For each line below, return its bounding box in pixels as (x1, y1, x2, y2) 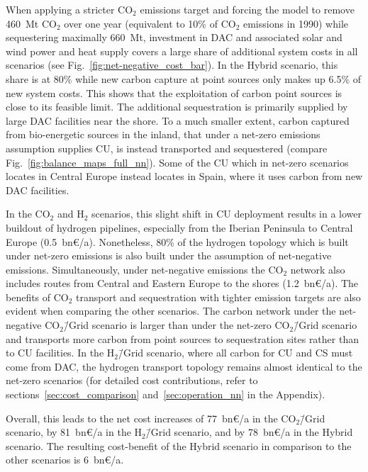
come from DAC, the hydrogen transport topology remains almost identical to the (6, 359, 362, 373)
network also (290, 262, 345, 276)
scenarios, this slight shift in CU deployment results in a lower (91, 206, 362, 221)
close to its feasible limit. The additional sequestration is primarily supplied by (6, 99, 348, 114)
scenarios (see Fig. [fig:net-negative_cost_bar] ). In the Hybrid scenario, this (6, 57, 338, 72)
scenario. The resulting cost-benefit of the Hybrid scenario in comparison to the (6, 438, 352, 453)
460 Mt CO (6, 16, 57, 30)
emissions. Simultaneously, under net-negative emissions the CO (6, 262, 284, 276)
